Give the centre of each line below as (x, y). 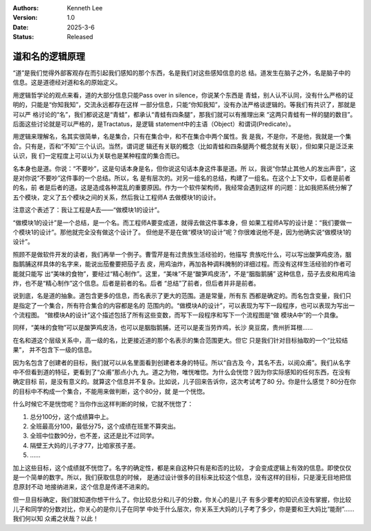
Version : (25, 18)
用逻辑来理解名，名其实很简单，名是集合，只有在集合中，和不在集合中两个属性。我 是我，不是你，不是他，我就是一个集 (182, 137)
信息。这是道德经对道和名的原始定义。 (67, 82)
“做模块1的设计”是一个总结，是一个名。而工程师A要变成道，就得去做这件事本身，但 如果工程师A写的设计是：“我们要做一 (182, 223)
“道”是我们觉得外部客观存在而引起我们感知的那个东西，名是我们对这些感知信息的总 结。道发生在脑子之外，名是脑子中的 (182, 73)
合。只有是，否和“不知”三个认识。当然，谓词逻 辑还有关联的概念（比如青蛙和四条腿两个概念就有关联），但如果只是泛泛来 (183, 146)
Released (80, 37)
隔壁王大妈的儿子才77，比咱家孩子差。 (85, 445)
